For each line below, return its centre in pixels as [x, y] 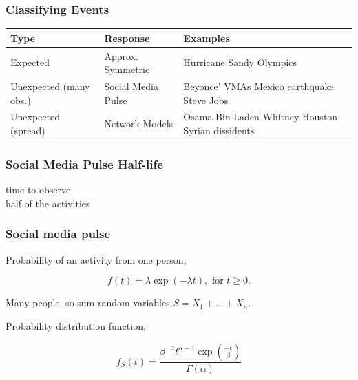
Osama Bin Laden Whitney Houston [261, 117]
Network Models [139, 124]
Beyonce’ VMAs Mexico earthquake [259, 86]
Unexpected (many [50, 86]
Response [127, 38]
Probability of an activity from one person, [96, 259]
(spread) [28, 130]
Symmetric [127, 69]
